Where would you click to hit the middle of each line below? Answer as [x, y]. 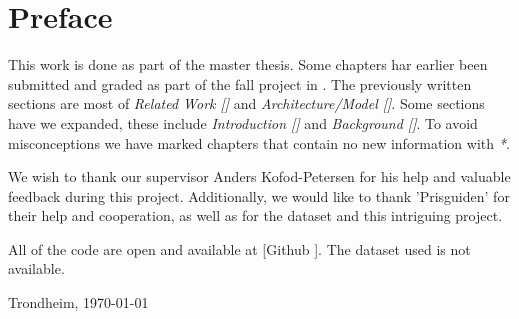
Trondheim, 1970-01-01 [78, 302]
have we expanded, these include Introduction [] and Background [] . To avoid [243, 122]
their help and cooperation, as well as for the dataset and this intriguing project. [255, 215]
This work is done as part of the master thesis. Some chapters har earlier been [248, 64]
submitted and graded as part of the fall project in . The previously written [240, 83]
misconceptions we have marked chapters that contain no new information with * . [259, 142]
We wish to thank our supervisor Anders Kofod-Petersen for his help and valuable [259, 176]
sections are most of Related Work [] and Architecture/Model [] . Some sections [246, 103]
